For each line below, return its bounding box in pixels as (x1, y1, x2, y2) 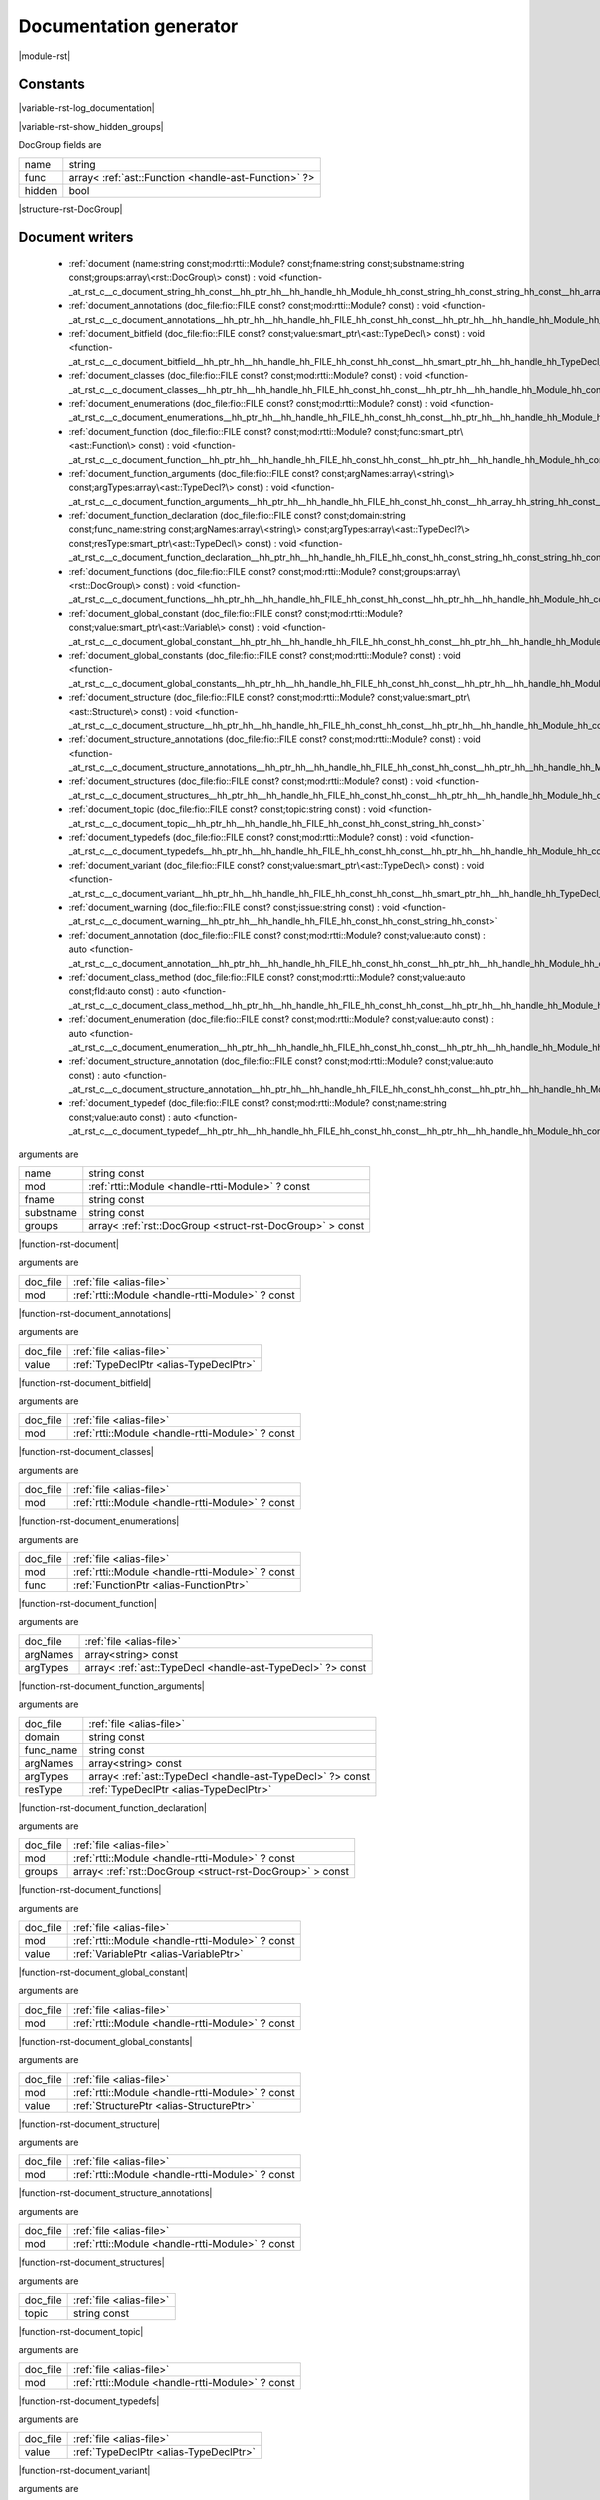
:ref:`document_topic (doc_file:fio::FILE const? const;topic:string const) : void (68, 803, 386, 815)
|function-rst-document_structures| (18, 2256, 165, 2269)
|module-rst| (18, 50, 71, 62)
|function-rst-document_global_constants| (18, 2035, 193, 2047)
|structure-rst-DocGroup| (18, 203, 123, 215)
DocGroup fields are (18, 139, 102, 151)
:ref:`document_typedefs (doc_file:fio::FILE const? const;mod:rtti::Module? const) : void (68, 831, 429, 844)
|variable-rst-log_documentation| (18, 102, 155, 114)
